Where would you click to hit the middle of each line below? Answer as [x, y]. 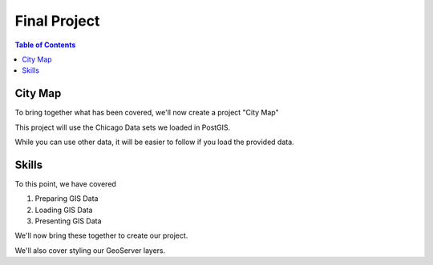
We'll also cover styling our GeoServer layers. [90, 250]
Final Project [57, 21]
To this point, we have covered [65, 183]
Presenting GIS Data [68, 221]
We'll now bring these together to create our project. [101, 235]
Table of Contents [45, 45]
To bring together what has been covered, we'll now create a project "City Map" [147, 113]
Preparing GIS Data [67, 199]
